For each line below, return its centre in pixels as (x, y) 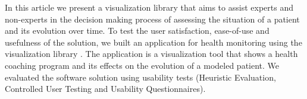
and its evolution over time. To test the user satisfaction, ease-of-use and (137, 31)
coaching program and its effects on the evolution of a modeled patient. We (142, 65)
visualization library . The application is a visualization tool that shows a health (151, 54)
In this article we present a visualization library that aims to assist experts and (149, 7)
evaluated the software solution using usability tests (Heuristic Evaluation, (140, 77)
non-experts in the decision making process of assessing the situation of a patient (152, 19)
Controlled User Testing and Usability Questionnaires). (105, 89)
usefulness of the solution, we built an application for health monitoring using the (153, 42)
